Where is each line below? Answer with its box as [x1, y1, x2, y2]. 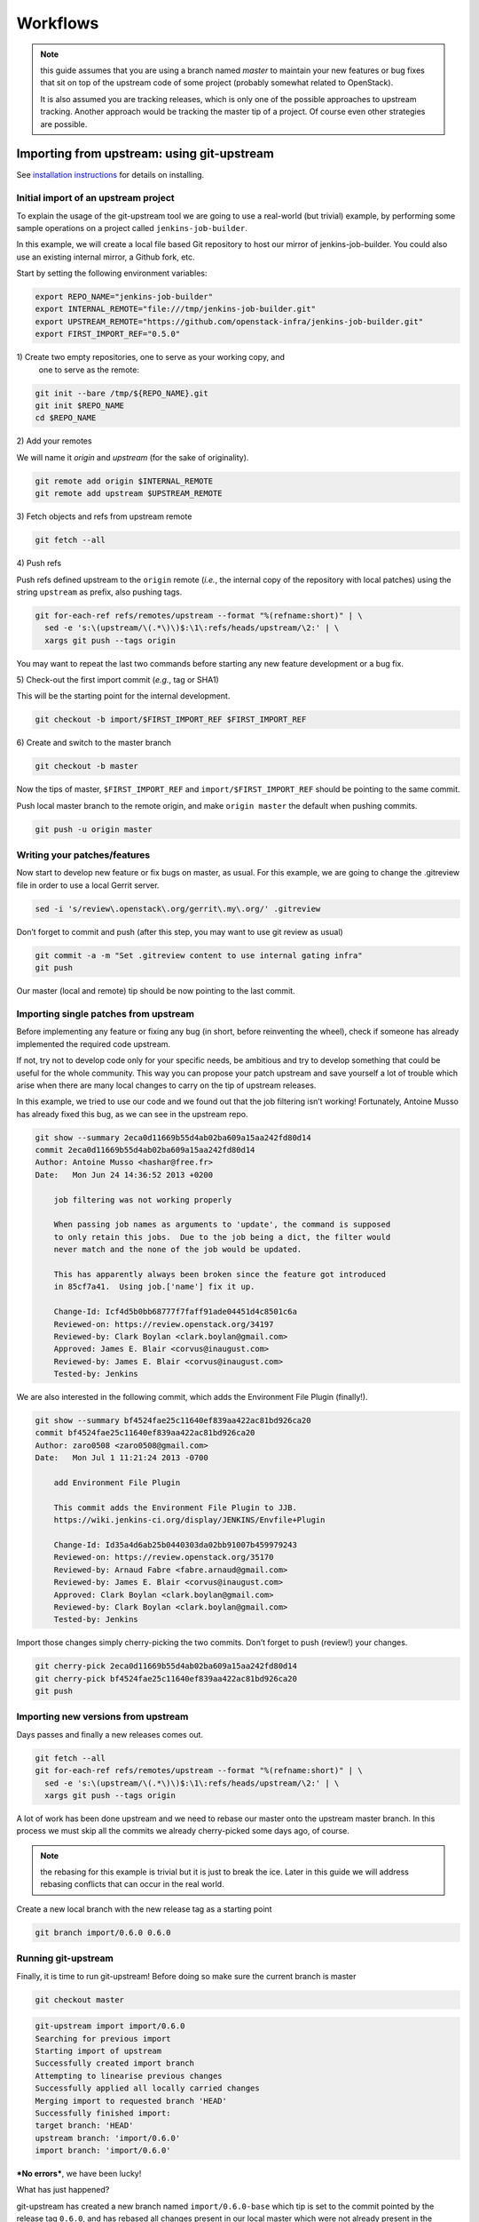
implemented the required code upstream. [16, 1038, 171, 1049]
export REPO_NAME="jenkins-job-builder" [35, 292, 213, 302]
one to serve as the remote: [38, 364, 139, 375]
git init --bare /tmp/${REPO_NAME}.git [35, 388, 208, 398]
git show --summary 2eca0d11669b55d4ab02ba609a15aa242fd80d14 [35, 1132, 311, 1142]
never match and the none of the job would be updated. [53, 1244, 302, 1255]
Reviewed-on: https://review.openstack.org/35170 [53, 1552, 274, 1563]
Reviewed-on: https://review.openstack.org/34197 [53, 1319, 274, 1329]
